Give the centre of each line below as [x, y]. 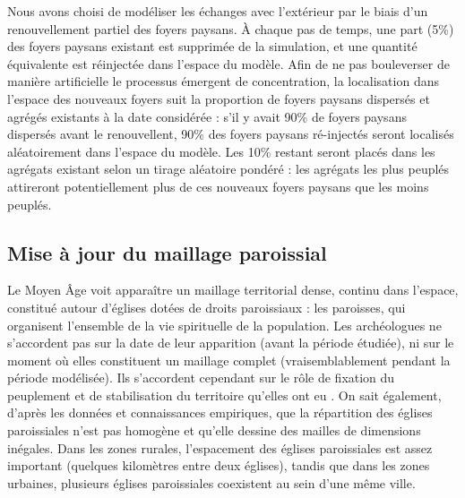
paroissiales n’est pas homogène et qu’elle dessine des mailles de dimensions [214, 430]
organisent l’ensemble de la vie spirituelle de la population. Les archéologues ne [224, 325]
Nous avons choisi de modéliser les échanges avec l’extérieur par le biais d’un [218, 11]
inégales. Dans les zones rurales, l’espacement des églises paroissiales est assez [220, 447]
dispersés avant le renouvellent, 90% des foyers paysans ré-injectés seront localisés [231, 134]
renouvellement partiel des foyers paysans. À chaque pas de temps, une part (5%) [231, 28]
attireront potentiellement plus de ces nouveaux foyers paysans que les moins [218, 186]
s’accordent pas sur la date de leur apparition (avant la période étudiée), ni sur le [231, 343]
